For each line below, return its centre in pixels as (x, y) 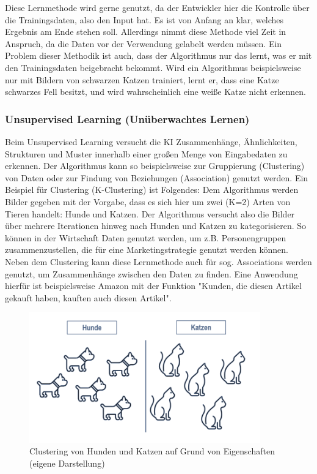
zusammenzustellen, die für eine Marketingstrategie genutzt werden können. (147, 250)
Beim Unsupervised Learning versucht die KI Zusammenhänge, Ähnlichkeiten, (151, 141)
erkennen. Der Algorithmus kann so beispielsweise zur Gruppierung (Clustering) (155, 166)
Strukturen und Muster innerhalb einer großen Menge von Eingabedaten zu (146, 153)
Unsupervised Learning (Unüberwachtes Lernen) (127, 118)
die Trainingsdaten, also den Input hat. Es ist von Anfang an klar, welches (144, 19)
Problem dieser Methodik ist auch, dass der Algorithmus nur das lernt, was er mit (158, 55)
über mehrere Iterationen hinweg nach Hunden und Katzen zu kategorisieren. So (156, 226)
